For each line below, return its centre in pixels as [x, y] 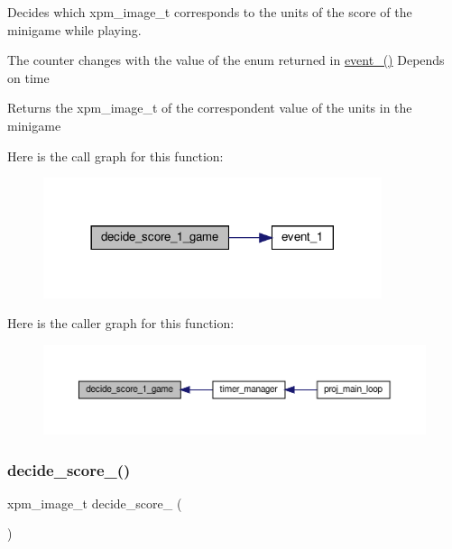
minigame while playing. [74, 29]
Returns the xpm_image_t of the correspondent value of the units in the [210, 108]
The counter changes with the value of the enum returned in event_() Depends [226, 60]
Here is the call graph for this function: [115, 156]
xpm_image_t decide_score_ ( [95, 503]
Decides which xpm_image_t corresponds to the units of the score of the [210, 12]
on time [28, 77]
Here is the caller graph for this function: [121, 323]
